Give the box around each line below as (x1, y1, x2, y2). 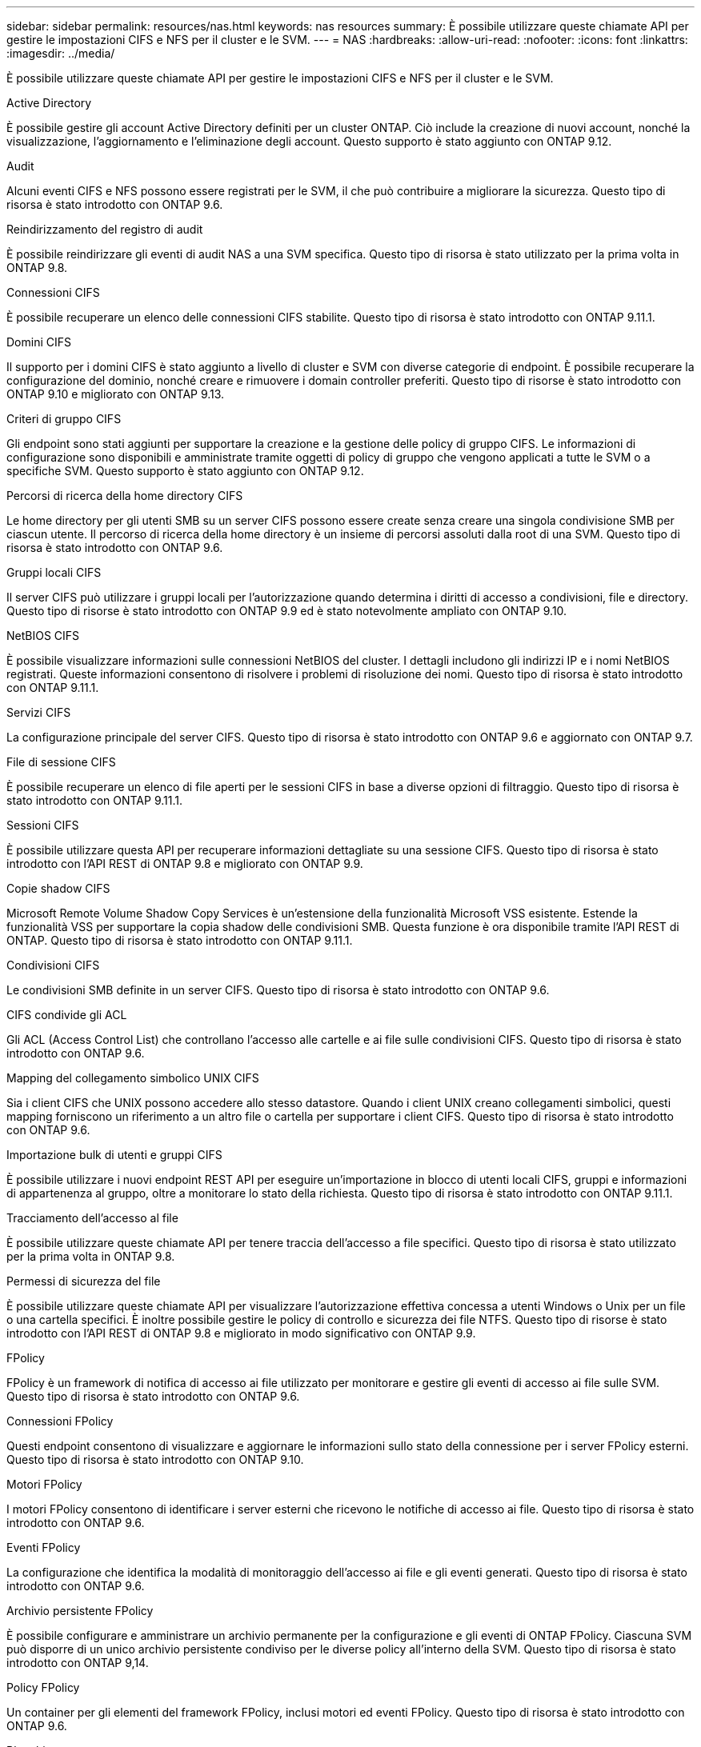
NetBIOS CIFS (6, 629, 80, 642)
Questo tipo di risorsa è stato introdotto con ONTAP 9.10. (6, 1453, 304, 1466)
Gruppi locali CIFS (6, 566, 102, 579)
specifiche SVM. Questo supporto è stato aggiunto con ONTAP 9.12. (6, 464, 364, 478)
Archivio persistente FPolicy (6, 1604, 154, 1617)
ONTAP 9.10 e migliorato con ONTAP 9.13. (6, 387, 225, 401)
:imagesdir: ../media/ (6, 46, 115, 60)
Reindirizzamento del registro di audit (6, 222, 203, 236)
